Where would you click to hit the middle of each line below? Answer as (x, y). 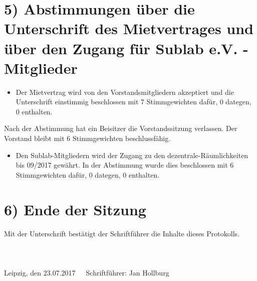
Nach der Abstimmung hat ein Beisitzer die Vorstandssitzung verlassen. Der (121, 128)
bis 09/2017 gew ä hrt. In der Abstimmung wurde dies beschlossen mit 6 (125, 165)
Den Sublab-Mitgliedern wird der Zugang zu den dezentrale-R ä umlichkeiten (132, 155)
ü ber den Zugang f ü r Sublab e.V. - (126, 48)
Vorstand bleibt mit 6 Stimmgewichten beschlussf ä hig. (87, 138)
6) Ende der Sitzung (75, 209)
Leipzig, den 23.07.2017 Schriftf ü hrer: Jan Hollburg (87, 272)
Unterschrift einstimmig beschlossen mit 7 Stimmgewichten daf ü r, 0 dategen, (134, 102)
